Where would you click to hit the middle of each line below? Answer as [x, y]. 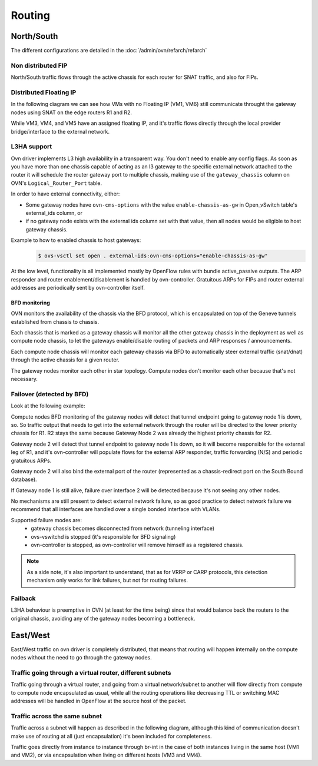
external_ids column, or [54, 213]
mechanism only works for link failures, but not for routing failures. [107, 581]
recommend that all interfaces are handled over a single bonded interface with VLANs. [116, 509]
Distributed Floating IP [44, 92]
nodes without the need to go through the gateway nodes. [82, 658]
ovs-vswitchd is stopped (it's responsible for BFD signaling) [103, 536]
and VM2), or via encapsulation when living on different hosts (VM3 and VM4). [106, 755]
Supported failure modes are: [47, 520]
